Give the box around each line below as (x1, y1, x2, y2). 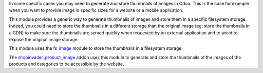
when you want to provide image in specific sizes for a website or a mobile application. (9, 7, 184, 13)
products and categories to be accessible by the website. (9, 61, 124, 67)
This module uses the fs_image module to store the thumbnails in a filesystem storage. (9, 45, 183, 51)
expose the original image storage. (9, 36, 79, 42)
